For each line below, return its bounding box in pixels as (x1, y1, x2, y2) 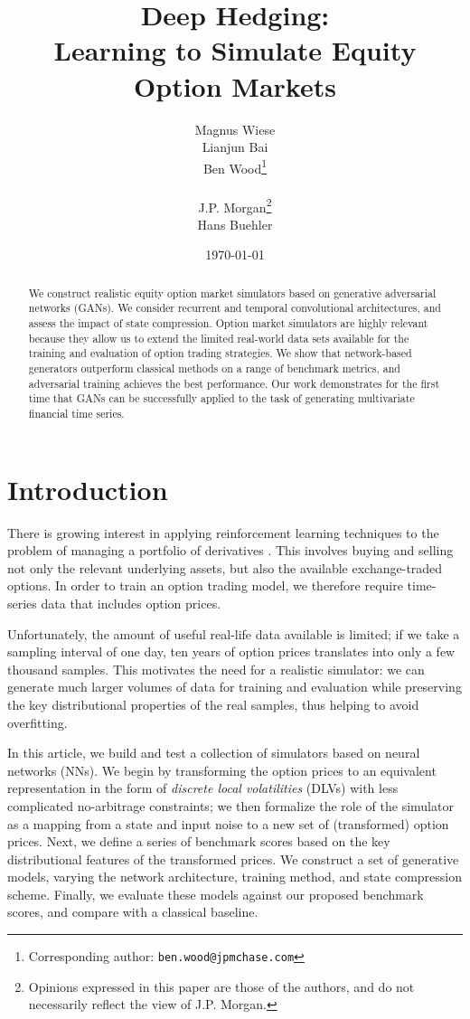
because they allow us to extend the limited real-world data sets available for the (28, 330, 409, 345)
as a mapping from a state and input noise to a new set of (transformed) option (7, 814, 449, 833)
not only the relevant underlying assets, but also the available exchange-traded (7, 558, 443, 577)
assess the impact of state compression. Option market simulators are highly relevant (28, 316, 428, 331)
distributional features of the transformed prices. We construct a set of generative (7, 849, 459, 868)
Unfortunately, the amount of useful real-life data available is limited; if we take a (7, 624, 460, 643)
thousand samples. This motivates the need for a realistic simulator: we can (7, 659, 425, 678)
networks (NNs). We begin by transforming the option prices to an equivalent (7, 760, 437, 779)
